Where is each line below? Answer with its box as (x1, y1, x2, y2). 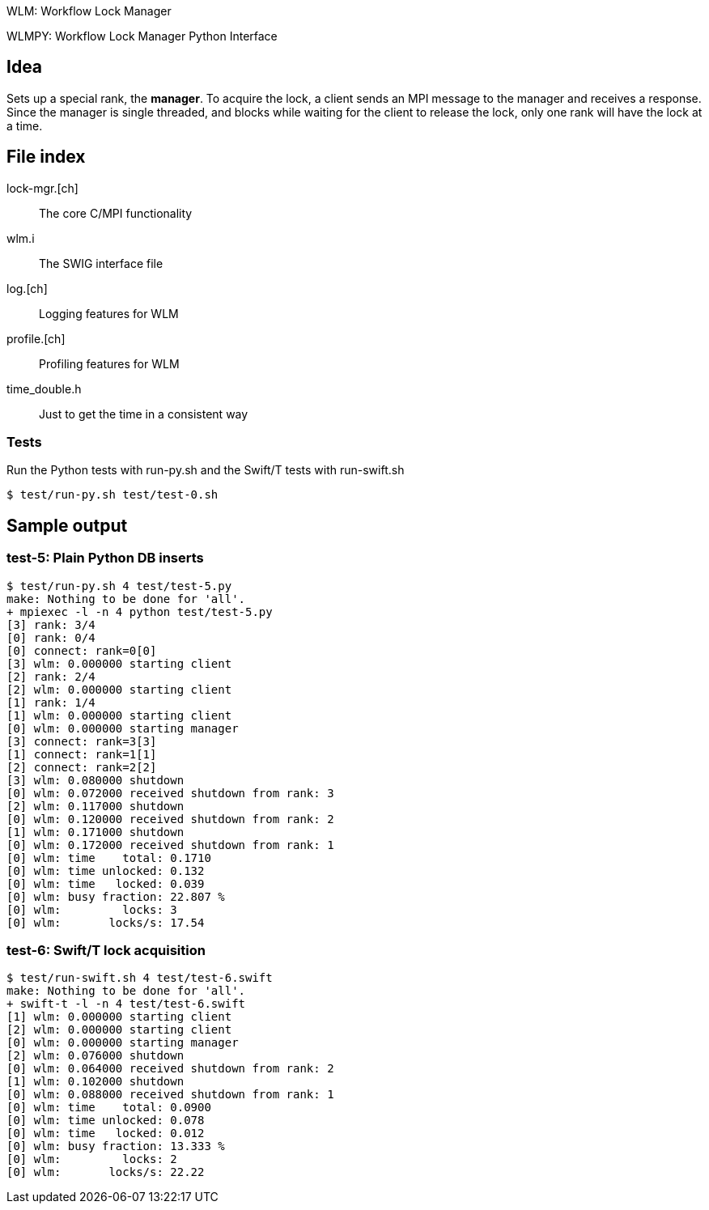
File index (6, 146, 86, 168)
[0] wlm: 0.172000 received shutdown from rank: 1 (6, 838, 334, 851)
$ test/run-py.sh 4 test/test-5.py (6, 579, 232, 592)
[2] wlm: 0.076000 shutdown (6, 1049, 185, 1063)
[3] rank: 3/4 (6, 618, 96, 631)
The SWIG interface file (39, 256, 163, 270)
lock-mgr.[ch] (6, 180, 79, 195)
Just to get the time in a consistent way (39, 406, 248, 421)
